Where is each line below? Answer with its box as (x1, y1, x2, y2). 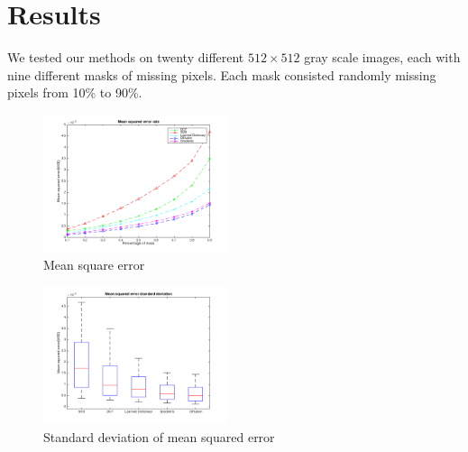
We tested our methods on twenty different (7, 48, 244, 67)
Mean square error (43, 255, 145, 274)
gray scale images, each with (304, 48, 461, 67)
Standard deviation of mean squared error (43, 427, 275, 446)
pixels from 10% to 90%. (7, 83, 142, 102)
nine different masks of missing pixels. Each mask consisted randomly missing (7, 65, 436, 84)
